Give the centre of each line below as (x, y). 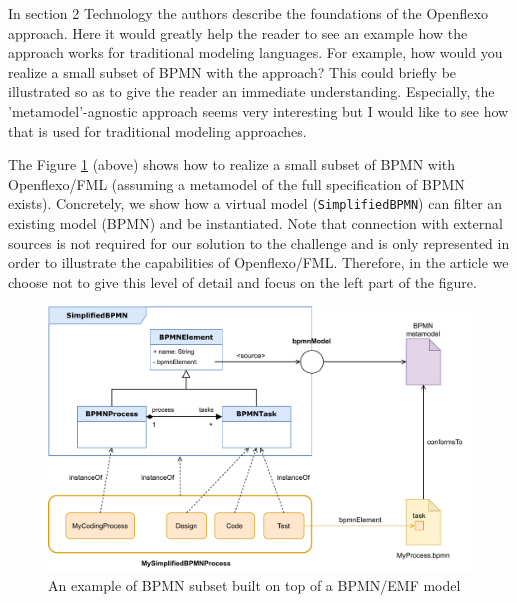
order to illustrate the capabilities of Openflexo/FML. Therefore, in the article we (258, 262)
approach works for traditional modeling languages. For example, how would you (255, 52)
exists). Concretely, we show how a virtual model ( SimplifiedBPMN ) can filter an (255, 203)
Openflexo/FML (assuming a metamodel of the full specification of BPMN (236, 183)
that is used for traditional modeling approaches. (157, 130)
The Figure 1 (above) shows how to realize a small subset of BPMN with (232, 164)
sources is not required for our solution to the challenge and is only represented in (259, 242)
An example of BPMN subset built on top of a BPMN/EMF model (254, 584)
